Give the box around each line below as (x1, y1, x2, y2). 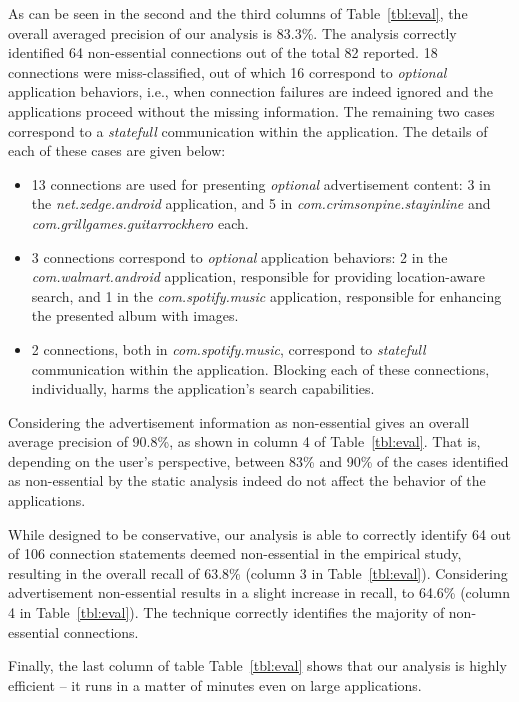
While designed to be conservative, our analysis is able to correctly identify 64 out (8, 523, 511, 544)
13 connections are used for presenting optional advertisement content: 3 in (31, 173, 491, 194)
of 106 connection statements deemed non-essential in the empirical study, (8, 543, 462, 564)
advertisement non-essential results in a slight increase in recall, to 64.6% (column (8, 582, 510, 603)
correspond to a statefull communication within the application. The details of (8, 120, 488, 141)
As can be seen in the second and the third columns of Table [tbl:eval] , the (8, 3, 468, 23)
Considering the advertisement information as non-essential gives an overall (8, 411, 470, 432)
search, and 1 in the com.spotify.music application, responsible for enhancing (31, 285, 502, 306)
